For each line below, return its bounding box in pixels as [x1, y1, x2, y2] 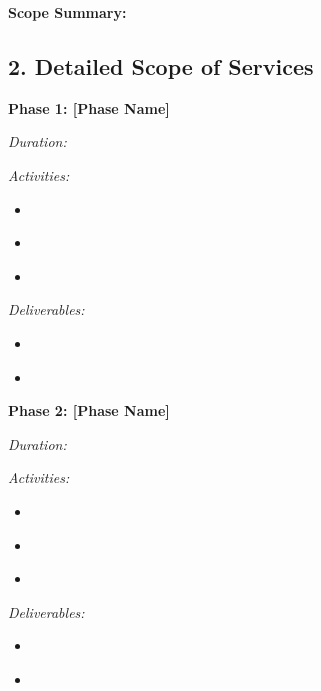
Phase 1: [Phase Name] [8, 97, 170, 118]
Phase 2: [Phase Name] [8, 400, 170, 421]
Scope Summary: [8, 2, 127, 22]
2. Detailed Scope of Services [8, 50, 314, 81]
